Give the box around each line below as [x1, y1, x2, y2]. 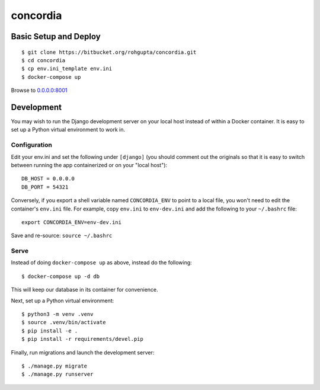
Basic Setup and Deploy [11, 31, 101, 41]
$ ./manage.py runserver [21, 371, 94, 378]
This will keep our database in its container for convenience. [11, 286, 158, 293]
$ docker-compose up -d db [21, 273, 100, 280]
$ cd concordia [21, 57, 66, 63]
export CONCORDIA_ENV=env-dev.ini [21, 219, 121, 225]
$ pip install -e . [21, 327, 78, 334]
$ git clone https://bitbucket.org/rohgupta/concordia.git [21, 49, 197, 56]
